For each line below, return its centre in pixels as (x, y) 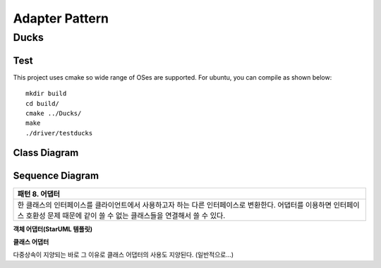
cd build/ (42, 103)
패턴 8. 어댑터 (38, 194)
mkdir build (46, 94)
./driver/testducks (59, 133)
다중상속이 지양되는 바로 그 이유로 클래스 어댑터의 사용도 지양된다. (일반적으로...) (123, 255)
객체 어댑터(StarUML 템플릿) (53, 229)
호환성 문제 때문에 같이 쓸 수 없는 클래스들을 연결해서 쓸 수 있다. (126, 215)
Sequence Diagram (56, 175)
